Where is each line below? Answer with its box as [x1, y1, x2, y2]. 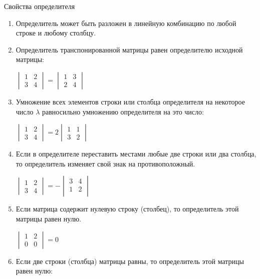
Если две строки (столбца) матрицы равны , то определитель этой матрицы [16, 255, 244, 266]
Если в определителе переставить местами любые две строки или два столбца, [16, 148, 256, 159]
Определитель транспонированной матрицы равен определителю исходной [16, 44, 243, 54]
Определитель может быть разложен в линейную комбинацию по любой [16, 17, 236, 28]
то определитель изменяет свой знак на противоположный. [16, 158, 195, 168]
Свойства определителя [4, 1, 75, 11]
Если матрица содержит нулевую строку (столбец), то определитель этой [16, 203, 239, 214]
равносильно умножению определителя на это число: [42, 106, 204, 116]
